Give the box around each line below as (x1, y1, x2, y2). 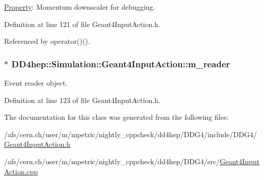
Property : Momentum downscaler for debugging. (4, 2, 155, 12)
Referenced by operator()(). (4, 36, 90, 46)
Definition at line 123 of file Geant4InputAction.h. (4, 94, 161, 105)
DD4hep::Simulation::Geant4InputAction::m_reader (11, 57, 230, 70)
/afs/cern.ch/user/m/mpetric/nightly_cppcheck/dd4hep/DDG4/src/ (4, 156, 220, 166)
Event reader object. (4, 78, 68, 88)
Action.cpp (4, 166, 38, 176)
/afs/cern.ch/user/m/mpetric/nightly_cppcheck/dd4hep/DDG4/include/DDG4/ (4, 128, 257, 139)
